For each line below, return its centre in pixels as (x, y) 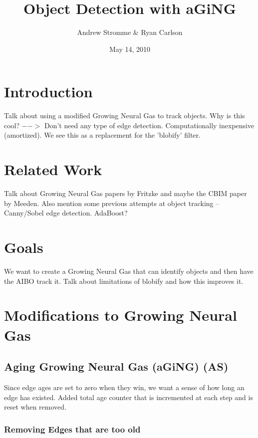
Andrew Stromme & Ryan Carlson (130, 32)
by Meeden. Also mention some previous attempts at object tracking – (112, 203)
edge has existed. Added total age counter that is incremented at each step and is (129, 397)
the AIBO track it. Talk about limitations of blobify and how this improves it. (124, 281)
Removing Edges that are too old (72, 429)
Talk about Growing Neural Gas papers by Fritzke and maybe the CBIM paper (126, 193)
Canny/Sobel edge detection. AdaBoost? (66, 213)
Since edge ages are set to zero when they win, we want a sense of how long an (124, 387)
